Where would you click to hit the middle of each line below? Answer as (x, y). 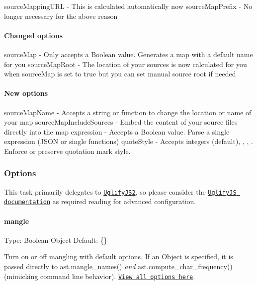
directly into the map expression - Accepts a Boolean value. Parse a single (117, 131)
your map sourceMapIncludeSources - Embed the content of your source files (121, 122)
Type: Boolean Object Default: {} (56, 240)
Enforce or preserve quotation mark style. (67, 151)
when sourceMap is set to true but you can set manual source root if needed (120, 74)
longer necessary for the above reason (61, 16)
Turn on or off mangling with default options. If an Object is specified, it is (119, 256)
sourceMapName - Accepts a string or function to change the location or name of (128, 112)
